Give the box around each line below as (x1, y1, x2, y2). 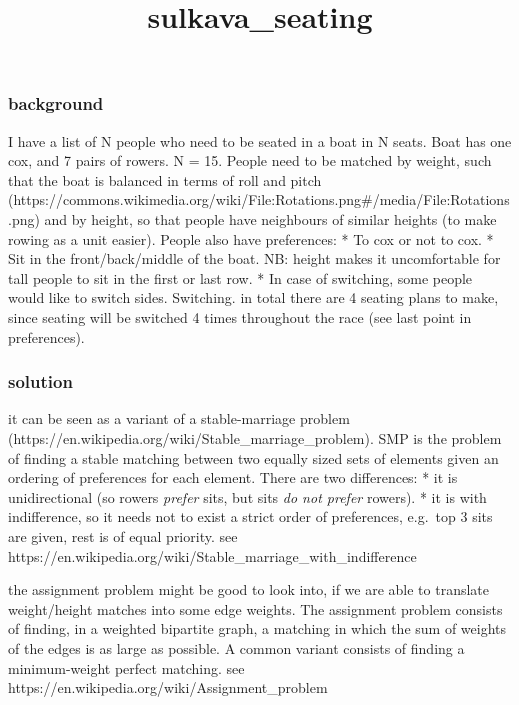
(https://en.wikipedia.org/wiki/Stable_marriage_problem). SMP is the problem (8, 428, 502, 449)
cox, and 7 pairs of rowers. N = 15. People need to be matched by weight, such (8, 150, 492, 171)
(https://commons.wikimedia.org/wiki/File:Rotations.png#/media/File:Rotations (8, 189, 510, 210)
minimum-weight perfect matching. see (8, 657, 245, 678)
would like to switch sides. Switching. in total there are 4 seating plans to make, (8, 287, 499, 308)
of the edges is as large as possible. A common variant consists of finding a (8, 637, 465, 658)
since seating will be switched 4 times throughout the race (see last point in (8, 307, 472, 328)
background (8, 91, 104, 116)
